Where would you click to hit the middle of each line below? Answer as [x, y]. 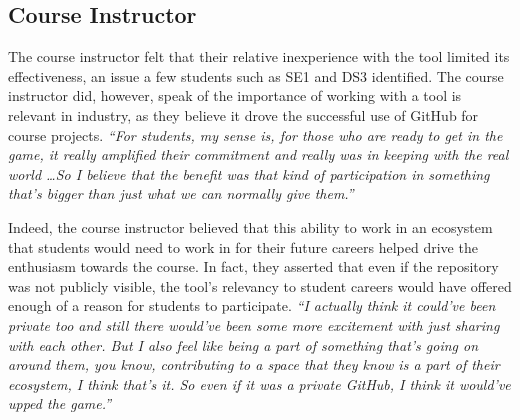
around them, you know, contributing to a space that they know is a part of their [254, 364]
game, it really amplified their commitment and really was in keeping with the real [258, 154]
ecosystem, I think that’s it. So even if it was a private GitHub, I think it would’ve [259, 383]
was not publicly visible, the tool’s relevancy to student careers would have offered [260, 285]
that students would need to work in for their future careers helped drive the [243, 246]
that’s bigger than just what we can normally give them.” [181, 193]
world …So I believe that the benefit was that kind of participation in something [249, 173]
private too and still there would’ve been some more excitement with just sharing [254, 324]
